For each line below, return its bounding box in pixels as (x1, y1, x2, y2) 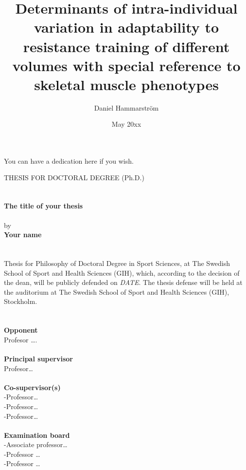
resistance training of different (23, 36, 230, 56)
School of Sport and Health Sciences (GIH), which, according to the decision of (4, 267, 240, 278)
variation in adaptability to (34, 17, 219, 37)
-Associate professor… (4, 439, 68, 450)
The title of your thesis (4, 201, 83, 211)
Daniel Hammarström (94, 102, 159, 113)
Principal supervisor (4, 353, 73, 363)
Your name (4, 229, 42, 240)
